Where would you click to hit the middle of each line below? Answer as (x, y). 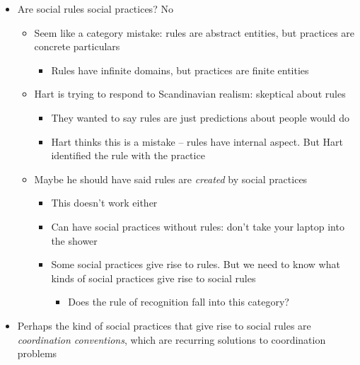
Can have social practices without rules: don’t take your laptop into (198, 226)
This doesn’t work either (104, 203)
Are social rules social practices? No (95, 8)
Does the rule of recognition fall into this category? (179, 302)
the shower (74, 240)
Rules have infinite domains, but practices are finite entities (180, 70)
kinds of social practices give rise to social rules (153, 278)
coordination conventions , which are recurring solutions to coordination (172, 339)
